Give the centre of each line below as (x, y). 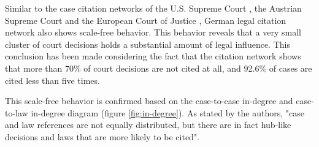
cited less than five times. (52, 80)
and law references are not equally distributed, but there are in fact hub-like (148, 125)
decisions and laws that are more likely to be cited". (102, 136)
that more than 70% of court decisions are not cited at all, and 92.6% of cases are (159, 68)
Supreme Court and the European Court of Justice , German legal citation (146, 20)
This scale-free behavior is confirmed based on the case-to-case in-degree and (149, 101)
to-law (17, 112)
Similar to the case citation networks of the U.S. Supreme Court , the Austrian (153, 8)
